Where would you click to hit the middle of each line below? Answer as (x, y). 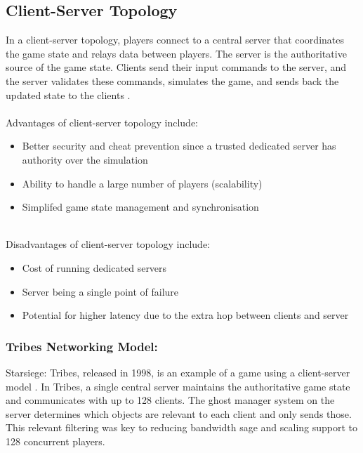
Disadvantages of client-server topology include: (108, 244)
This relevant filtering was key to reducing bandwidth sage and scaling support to (182, 427)
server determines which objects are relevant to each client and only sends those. (179, 413)
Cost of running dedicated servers (94, 267)
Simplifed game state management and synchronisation (140, 207)
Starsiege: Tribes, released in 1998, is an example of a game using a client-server (178, 372)
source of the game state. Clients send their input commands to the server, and (176, 67)
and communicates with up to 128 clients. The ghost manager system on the (170, 400)
